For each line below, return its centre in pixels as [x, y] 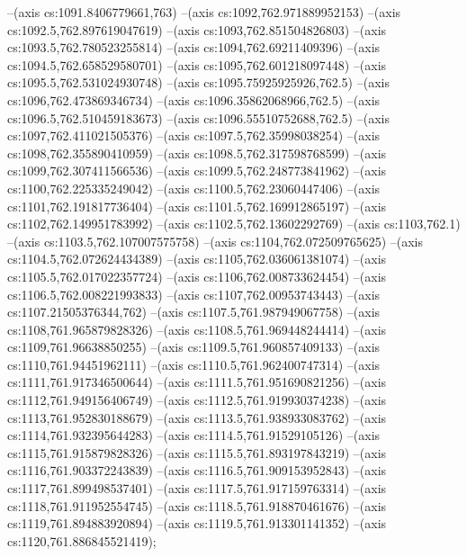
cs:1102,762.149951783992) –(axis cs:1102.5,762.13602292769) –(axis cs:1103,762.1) [234, 224]
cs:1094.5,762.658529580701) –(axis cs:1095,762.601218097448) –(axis [197, 64]
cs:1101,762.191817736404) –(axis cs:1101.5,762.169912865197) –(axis [197, 206]
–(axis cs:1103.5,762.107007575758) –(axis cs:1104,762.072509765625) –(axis [215, 241]
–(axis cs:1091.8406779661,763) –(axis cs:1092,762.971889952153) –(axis [204, 12]
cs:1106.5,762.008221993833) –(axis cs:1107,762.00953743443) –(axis [194, 294]
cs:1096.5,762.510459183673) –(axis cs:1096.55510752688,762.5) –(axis [198, 117]
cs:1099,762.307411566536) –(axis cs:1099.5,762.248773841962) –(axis [197, 171]
